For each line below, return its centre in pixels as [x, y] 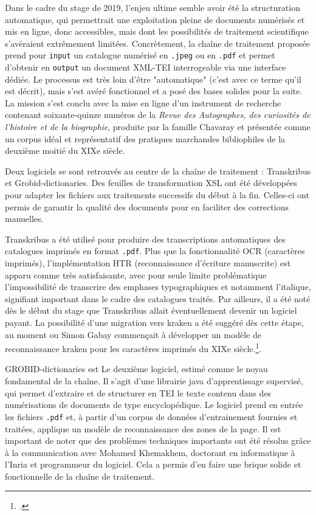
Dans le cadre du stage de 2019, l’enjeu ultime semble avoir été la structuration [153, 7]
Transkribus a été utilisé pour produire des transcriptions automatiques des [145, 239]
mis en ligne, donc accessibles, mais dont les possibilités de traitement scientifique [157, 31]
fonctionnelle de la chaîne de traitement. [80, 476]
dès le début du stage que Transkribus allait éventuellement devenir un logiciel [151, 310]
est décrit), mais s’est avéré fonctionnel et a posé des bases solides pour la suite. [154, 91]
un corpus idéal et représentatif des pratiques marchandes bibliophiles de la [145, 138]
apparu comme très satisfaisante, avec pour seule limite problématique [136, 275]
